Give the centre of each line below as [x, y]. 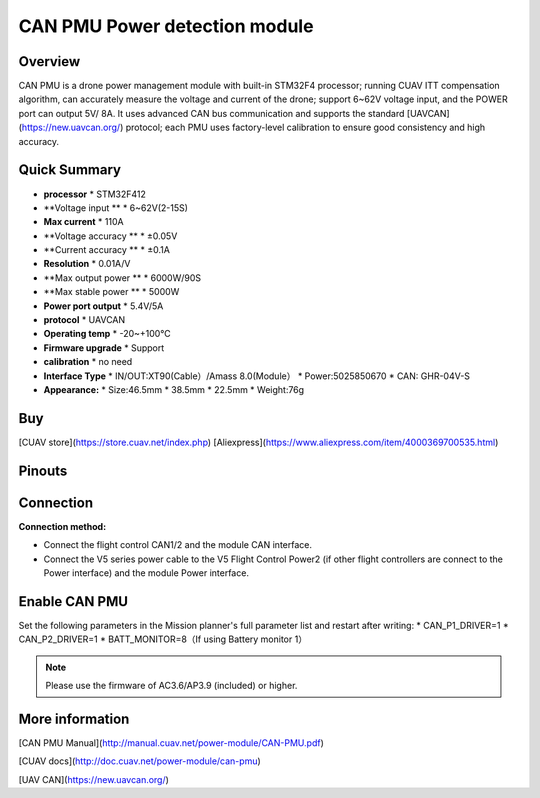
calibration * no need [88, 362]
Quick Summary [70, 170]
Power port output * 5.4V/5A [103, 306]
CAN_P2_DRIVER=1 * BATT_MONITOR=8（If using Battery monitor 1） [163, 639]
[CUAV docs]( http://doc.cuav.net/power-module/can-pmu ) [140, 761]
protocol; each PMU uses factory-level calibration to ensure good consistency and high [305, 127]
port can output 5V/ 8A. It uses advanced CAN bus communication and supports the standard [211, 113]
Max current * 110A [83, 222]
